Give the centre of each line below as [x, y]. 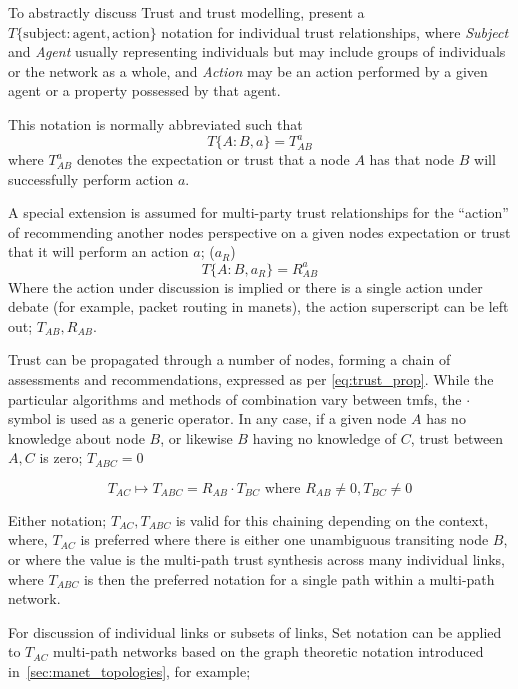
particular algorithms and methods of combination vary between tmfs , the [235, 398]
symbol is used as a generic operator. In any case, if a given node [207, 418]
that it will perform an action [98, 251]
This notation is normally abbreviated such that [155, 123]
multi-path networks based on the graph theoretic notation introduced [268, 651]
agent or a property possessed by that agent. [144, 90]
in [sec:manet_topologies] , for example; [129, 671]
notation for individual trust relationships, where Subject [335, 31]
